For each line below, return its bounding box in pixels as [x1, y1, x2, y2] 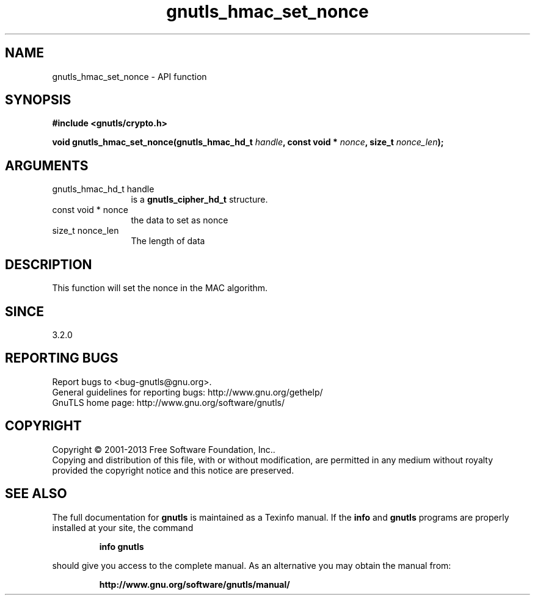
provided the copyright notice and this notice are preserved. [52, 464, 294, 475]
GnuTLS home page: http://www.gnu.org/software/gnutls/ [52, 397, 285, 408]
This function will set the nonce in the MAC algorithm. [52, 283, 268, 294]
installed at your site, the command [52, 522, 194, 533]
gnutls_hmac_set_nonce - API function [52, 71, 207, 82]
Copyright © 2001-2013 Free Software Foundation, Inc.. [52, 444, 275, 455]
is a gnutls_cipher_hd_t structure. [131, 194, 268, 205]
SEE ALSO [5, 486, 67, 502]
